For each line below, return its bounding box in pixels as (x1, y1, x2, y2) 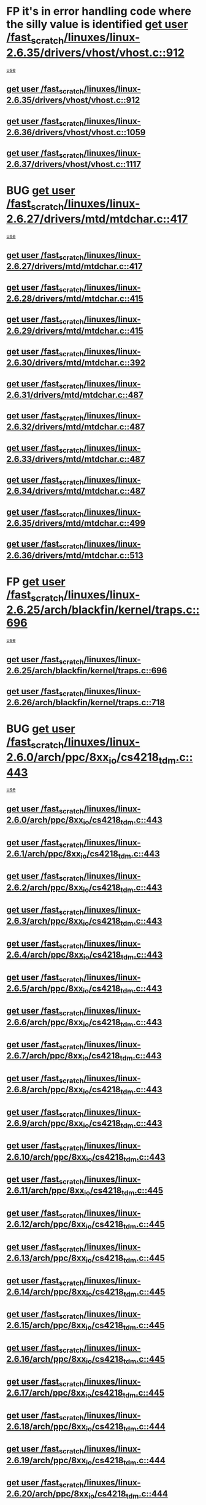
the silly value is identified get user (6, 17, 188, 31)
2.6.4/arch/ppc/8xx (6, 950, 84, 960)
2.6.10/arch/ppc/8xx (6, 1152, 86, 1162)
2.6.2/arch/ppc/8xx (6, 882, 83, 893)
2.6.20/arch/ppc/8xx (6, 1488, 89, 1499)
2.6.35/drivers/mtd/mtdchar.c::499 (6, 518, 146, 528)
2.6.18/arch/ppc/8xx (6, 1421, 86, 1432)
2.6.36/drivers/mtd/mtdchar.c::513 (6, 550, 144, 560)
